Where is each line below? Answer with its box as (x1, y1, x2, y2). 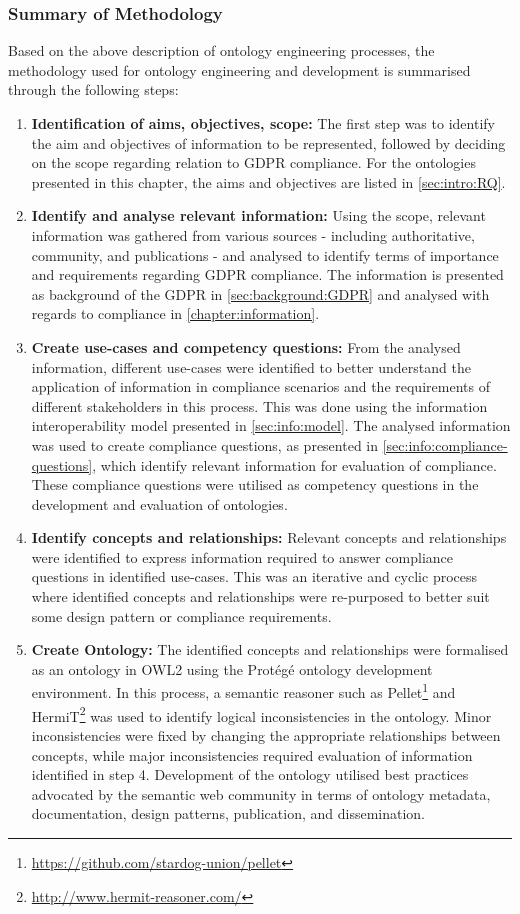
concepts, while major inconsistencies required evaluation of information (31, 744, 473, 765)
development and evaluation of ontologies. (31, 493, 288, 514)
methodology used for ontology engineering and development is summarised (8, 59, 471, 80)
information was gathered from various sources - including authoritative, (31, 224, 475, 245)
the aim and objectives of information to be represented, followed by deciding (31, 132, 506, 153)
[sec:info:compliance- (382, 434, 508, 455)
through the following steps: (8, 79, 179, 100)
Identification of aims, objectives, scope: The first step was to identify (31, 113, 495, 133)
